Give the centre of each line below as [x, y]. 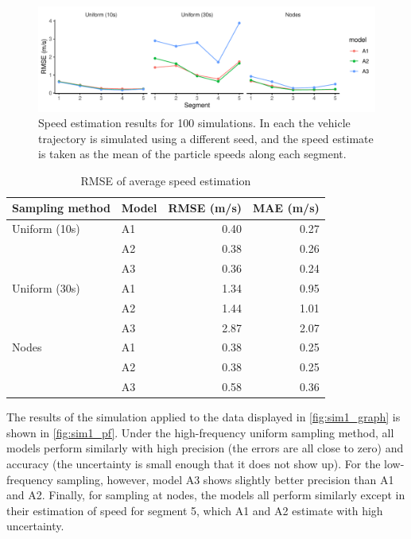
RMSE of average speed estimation [166, 180]
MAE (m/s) [286, 208]
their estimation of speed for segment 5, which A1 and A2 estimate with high [195, 510]
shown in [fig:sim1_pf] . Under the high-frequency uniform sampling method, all [200, 432]
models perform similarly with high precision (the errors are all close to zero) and [205, 448]
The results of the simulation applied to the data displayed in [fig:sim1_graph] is [204, 417]
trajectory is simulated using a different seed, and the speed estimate [206, 138]
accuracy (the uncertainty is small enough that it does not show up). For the [194, 463]
